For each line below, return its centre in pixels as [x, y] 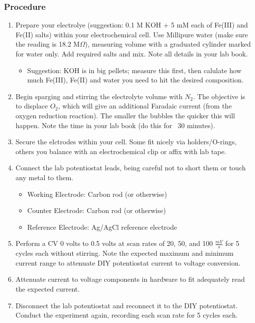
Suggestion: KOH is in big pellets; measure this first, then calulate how [134, 70]
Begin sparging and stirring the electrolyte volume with [99, 96]
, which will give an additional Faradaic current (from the [145, 106]
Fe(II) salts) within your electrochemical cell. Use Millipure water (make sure [132, 34]
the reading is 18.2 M [48, 44]
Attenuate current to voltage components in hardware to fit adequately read [130, 279]
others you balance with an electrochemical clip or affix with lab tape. [121, 151]
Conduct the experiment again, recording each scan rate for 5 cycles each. [127, 315]
